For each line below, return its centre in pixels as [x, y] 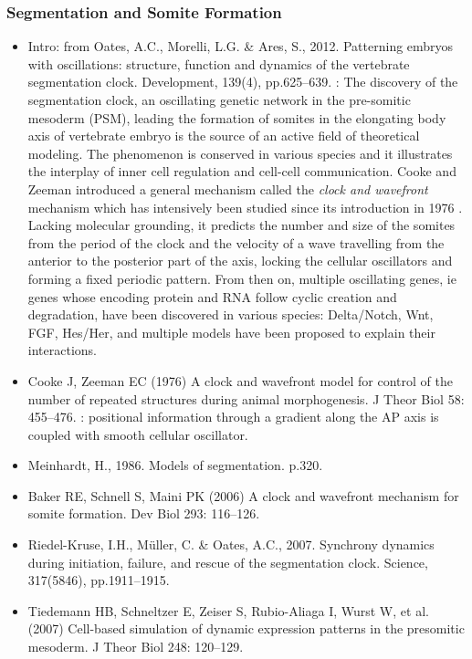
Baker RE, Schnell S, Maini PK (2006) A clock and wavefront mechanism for [243, 495]
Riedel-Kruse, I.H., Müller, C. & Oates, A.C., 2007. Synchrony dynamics [231, 544]
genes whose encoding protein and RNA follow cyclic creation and [212, 296]
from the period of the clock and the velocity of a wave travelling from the [236, 242]
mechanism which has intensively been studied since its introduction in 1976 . [245, 207]
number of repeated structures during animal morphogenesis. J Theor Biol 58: [246, 398]
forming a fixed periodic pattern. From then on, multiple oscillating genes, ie [242, 278]
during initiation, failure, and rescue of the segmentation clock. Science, [228, 562]
